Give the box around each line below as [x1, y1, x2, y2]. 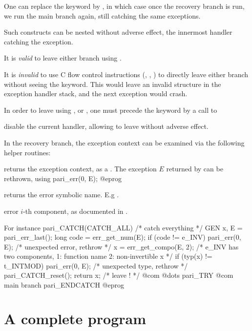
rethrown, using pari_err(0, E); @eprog [4, 173, 122, 183]
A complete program [4, 308, 146, 328]
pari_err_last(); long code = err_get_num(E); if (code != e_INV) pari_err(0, [4, 232, 241, 242]
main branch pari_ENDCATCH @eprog [4, 280, 124, 290]
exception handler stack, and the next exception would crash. [4, 88, 188, 99]
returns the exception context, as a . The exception [4, 164, 157, 174]
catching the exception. [4, 36, 73, 46]
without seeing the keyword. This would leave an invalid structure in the [4, 79, 221, 89]
